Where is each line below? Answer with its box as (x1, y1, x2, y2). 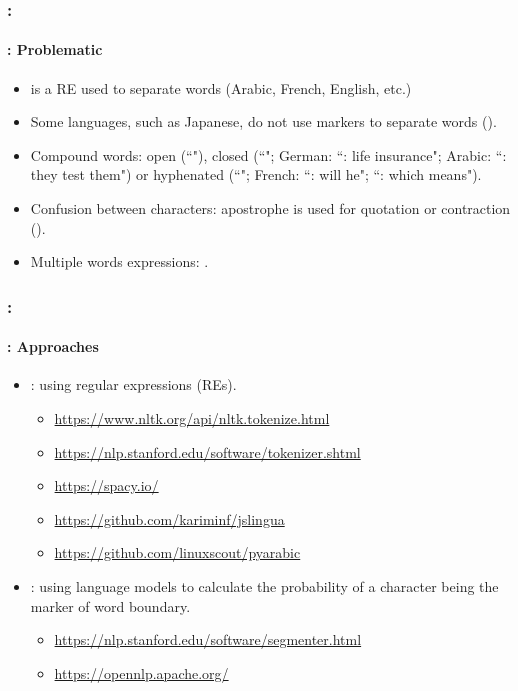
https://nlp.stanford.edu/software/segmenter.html (54, 629, 362, 650)
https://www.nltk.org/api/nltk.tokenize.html (54, 408, 330, 429)
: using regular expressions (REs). (30, 374, 237, 395)
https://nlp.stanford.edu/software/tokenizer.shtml (54, 441, 361, 462)
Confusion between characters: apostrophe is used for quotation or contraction (30, 198, 511, 219)
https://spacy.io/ (54, 475, 159, 496)
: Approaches (7, 336, 99, 357)
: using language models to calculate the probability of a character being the (30, 576, 499, 596)
